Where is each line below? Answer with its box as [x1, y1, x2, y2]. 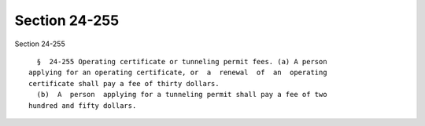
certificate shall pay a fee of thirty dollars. [28, 79, 220, 88]
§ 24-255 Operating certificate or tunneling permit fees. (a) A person [36, 57, 327, 66]
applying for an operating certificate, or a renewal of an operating [28, 68, 327, 77]
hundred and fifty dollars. [28, 101, 137, 110]
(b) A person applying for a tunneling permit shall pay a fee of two [36, 90, 327, 99]
